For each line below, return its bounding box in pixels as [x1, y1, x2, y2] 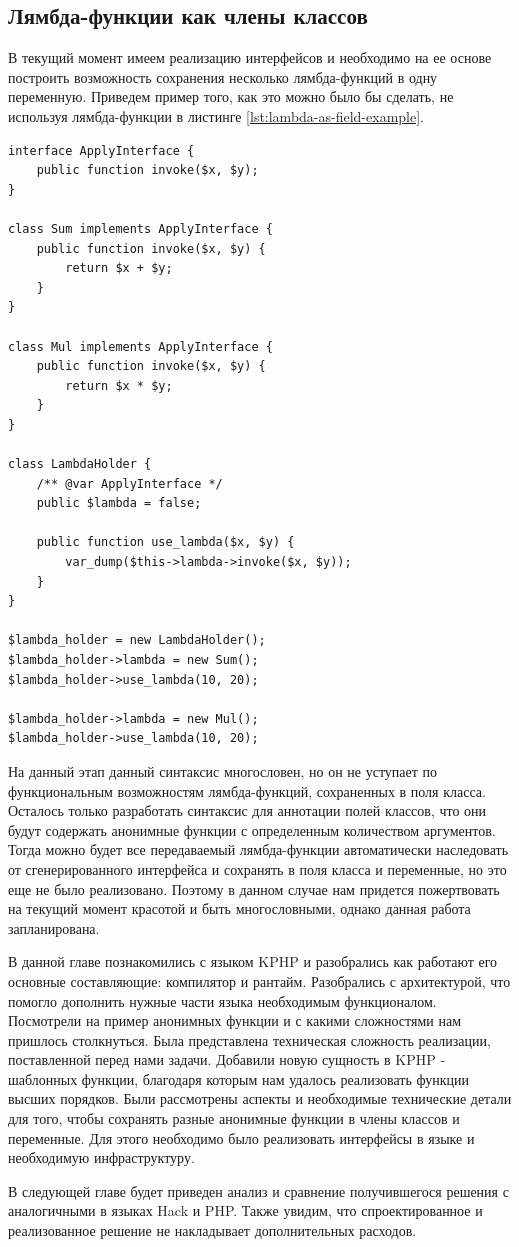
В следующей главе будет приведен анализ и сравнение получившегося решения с [8, 1180, 509, 1201]
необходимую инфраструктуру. [8, 1147, 195, 1168]
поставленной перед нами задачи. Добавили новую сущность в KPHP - [8, 1049, 446, 1070]
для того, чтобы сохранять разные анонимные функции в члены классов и [8, 1108, 460, 1129]
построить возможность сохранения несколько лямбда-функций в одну [8, 66, 438, 87]
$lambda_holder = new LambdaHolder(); [8, 633, 266, 648]
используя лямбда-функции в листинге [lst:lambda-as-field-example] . [8, 105, 424, 126]
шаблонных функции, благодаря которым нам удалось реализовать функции [8, 1068, 470, 1089]
